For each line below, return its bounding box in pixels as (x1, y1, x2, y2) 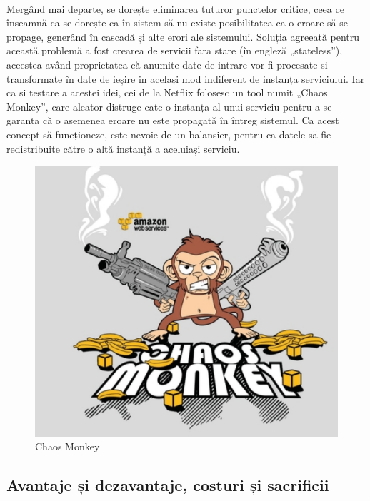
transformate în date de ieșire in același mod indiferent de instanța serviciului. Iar (6, 71, 365, 86)
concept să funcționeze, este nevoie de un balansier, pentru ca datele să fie (6, 126, 331, 141)
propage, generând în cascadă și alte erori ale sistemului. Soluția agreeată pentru (6, 29, 360, 44)
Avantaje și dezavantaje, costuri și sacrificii (6, 474, 329, 496)
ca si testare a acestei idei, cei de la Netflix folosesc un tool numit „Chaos (6, 85, 328, 100)
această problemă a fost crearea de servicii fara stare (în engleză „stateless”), (6, 43, 343, 58)
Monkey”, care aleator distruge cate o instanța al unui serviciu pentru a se (6, 98, 332, 113)
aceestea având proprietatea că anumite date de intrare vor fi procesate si (6, 56, 328, 71)
